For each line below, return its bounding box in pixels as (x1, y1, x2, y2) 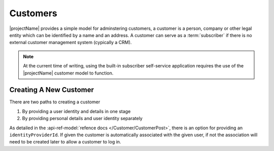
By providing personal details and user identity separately (22, 116, 143, 122)
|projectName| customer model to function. (23, 70, 114, 76)
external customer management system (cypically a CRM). (9, 40, 132, 46)
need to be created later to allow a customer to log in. (9, 139, 121, 145)
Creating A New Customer (9, 86, 94, 94)
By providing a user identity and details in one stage (22, 108, 131, 114)
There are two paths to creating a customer (9, 99, 100, 105)
